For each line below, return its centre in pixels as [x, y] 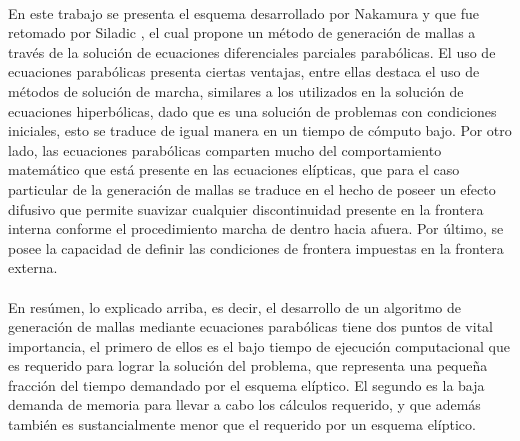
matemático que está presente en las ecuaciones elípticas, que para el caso [234, 169]
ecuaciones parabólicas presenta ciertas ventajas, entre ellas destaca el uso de [244, 71]
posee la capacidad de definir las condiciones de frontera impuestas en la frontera [256, 247]
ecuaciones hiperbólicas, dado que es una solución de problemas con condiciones [252, 110]
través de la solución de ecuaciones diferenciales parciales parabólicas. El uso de [252, 51]
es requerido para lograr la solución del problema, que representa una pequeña [248, 365]
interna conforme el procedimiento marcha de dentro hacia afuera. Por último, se [256, 228]
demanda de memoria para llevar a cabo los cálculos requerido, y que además [244, 404]
